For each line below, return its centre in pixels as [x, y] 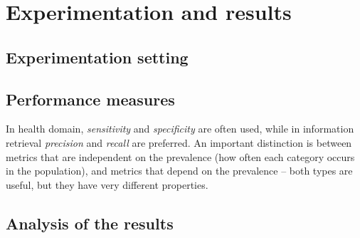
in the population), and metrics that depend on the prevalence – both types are [179, 171]
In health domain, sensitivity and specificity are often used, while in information [180, 129]
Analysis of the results [90, 223]
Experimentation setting [97, 57]
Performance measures [90, 99]
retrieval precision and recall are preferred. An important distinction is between [179, 142]
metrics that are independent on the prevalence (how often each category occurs [180, 156]
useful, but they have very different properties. [107, 184]
